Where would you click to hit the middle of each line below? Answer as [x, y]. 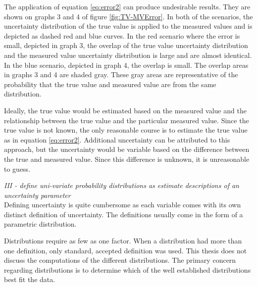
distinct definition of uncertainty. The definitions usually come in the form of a [124, 214]
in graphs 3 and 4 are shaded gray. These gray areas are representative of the [121, 74]
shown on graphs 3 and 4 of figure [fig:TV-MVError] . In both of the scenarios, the [128, 16]
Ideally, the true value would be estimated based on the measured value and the [125, 110]
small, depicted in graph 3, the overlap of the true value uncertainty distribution [126, 45]
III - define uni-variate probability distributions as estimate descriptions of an [122, 185]
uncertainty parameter [37, 195]
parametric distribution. [40, 224]
